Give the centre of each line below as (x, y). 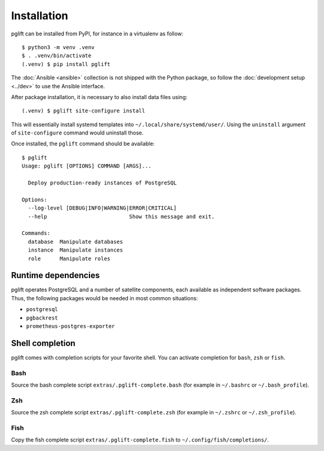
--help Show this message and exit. (121, 216)
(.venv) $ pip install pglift (66, 64)
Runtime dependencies (55, 275)
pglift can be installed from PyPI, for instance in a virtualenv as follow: (97, 34)
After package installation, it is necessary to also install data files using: (99, 97)
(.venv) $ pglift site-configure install (83, 111)
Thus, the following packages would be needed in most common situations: (104, 298)
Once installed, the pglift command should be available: (83, 144)
